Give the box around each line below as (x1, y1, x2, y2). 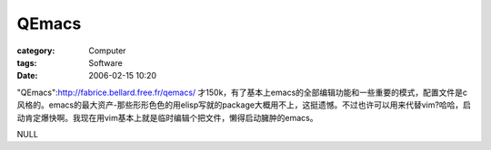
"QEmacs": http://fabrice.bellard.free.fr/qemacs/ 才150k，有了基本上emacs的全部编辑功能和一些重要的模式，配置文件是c (16, 87, 468, 98)
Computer (88, 45, 126, 56)
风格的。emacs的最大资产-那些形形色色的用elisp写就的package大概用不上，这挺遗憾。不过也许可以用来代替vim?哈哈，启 (16, 99, 472, 110)
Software (88, 57, 123, 68)
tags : (16, 57, 37, 68)
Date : (16, 70, 38, 81)
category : (16, 45, 55, 56)
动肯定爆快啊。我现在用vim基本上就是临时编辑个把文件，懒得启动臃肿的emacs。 (16, 112, 318, 123)
